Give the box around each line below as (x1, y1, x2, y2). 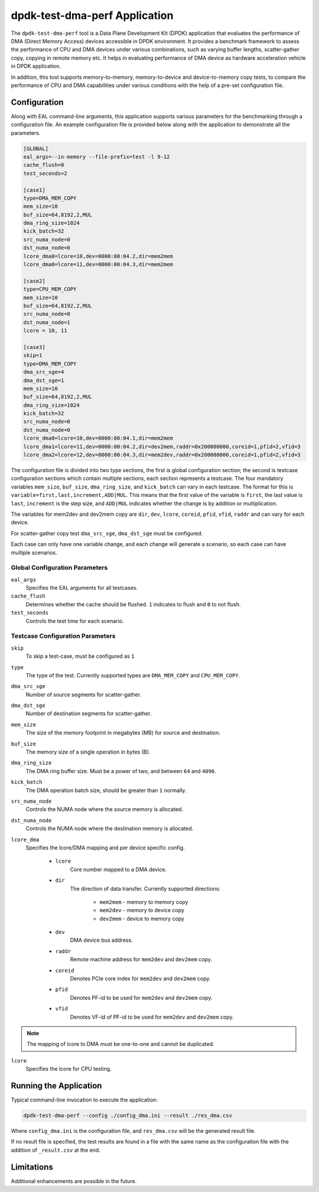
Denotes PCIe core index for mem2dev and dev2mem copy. (70, 975, 211, 982)
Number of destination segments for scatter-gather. (25, 710, 152, 717)
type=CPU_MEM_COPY (23, 286, 77, 293)
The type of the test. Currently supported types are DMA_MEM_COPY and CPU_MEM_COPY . (25, 671, 240, 679)
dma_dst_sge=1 (23, 377, 64, 384)
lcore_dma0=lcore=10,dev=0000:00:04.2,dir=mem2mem (23, 253, 174, 260)
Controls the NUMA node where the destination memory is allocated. (25, 825, 194, 832)
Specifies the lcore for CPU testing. (25, 1065, 112, 1073)
